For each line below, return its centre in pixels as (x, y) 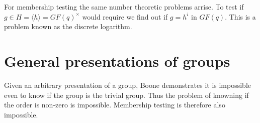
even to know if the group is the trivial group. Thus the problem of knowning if (126, 95)
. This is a (240, 16)
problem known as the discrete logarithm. (68, 26)
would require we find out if (125, 16)
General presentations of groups (117, 60)
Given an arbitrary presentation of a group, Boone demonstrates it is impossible (128, 85)
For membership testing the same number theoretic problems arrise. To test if (124, 7)
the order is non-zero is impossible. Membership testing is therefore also (115, 105)
